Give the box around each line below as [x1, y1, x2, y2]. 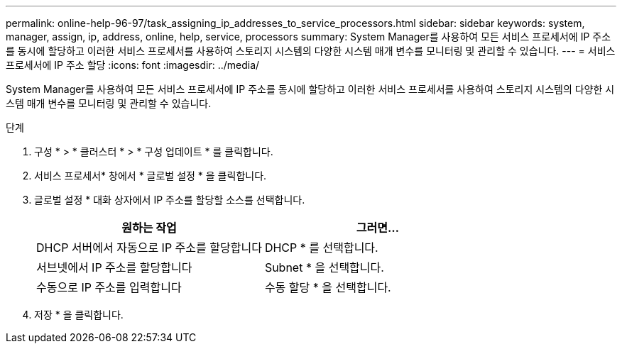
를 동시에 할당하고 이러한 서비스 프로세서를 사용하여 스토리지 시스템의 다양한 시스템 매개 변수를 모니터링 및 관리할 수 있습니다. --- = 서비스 [6, 45, 616, 57]
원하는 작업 [121, 221, 177, 235]
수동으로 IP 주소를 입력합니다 [36, 280, 182, 294]
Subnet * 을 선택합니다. [264, 260, 384, 275]
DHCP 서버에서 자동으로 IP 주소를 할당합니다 [36, 240, 262, 255]
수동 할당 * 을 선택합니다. [264, 280, 391, 294]
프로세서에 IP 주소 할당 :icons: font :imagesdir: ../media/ [6, 59, 260, 71]
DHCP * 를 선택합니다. [264, 240, 378, 255]
